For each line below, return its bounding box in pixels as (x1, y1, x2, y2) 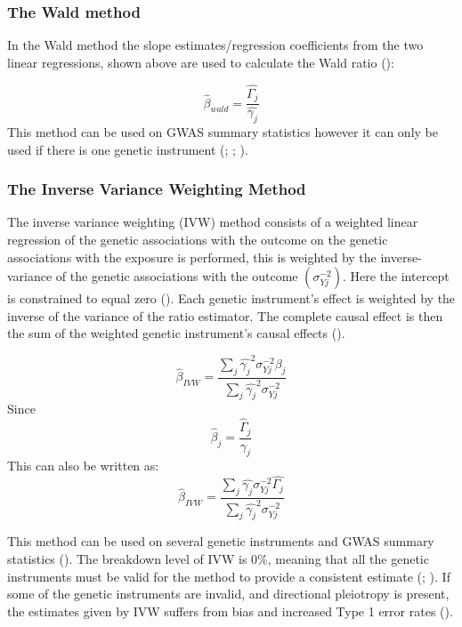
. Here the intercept (342, 267, 450, 285)
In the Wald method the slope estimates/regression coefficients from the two (7, 36, 424, 54)
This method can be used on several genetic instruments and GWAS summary (7, 532, 434, 551)
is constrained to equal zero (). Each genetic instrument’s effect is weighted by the (7, 289, 456, 308)
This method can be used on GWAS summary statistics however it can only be (7, 122, 438, 141)
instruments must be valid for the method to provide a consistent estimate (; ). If (7, 567, 450, 585)
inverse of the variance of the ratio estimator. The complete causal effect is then (7, 306, 443, 325)
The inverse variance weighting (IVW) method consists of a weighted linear (7, 213, 418, 231)
